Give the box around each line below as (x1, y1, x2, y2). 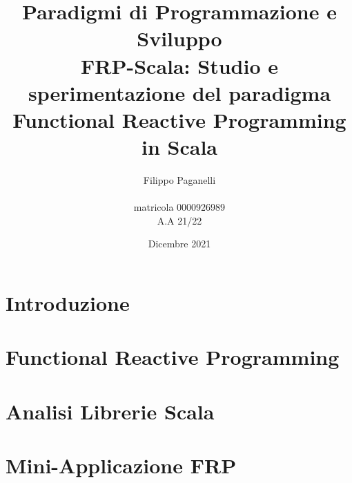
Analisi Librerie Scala (6, 397, 215, 425)
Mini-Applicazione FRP (6, 451, 237, 480)
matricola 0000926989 (133, 200, 226, 214)
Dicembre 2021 (148, 236, 211, 251)
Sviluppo (137, 24, 222, 53)
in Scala (141, 133, 217, 161)
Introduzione (6, 289, 130, 317)
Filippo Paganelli (143, 173, 216, 187)
